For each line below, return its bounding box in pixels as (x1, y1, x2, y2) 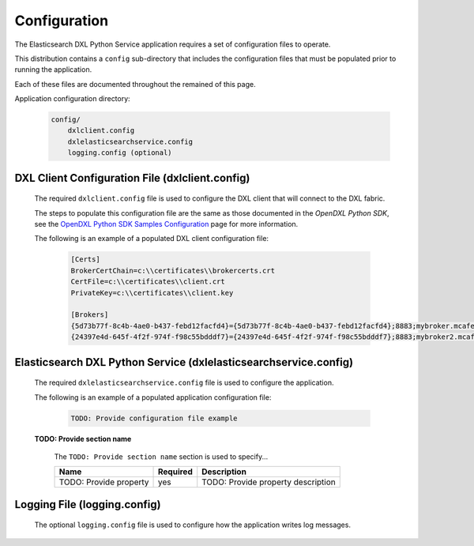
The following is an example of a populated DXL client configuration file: (34, 234, 269, 243)
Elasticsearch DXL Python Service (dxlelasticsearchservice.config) (14, 356, 354, 369)
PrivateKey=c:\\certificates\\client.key (70, 288, 234, 297)
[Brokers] (70, 311, 109, 319)
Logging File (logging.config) (14, 498, 161, 511)
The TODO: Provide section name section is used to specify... (54, 451, 269, 461)
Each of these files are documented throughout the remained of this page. (14, 79, 256, 88)
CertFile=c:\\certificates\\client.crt (70, 277, 225, 286)
